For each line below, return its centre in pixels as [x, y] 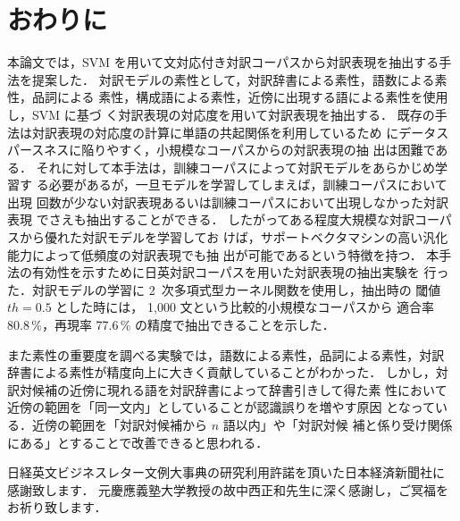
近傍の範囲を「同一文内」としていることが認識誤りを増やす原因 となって [222, 407]
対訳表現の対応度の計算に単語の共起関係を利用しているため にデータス [240, 132]
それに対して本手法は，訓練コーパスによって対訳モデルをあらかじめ [235, 167]
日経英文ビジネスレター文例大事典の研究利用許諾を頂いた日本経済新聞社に [226, 472]
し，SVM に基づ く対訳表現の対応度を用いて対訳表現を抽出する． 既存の [221, 114]
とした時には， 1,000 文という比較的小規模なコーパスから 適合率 [245, 307]
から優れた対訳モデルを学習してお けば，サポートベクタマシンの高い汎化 [234, 237]
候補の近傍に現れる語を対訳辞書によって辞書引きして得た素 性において [239, 389]
